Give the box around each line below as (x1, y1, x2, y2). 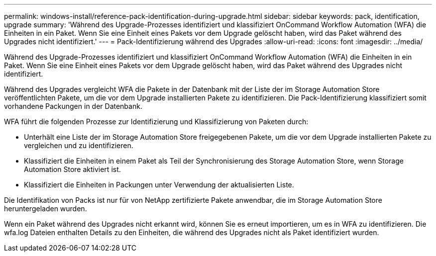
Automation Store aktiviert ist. (24, 165, 121, 173)
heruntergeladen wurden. (4, 204, 87, 213)
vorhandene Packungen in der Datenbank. (4, 102, 142, 110)
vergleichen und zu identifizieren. (24, 141, 133, 150)
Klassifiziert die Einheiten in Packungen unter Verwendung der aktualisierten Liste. (24, 180, 294, 189)
